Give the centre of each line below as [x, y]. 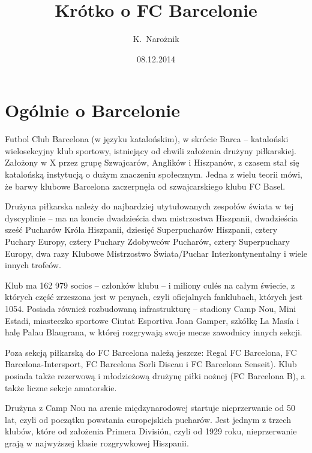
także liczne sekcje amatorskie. [61, 387]
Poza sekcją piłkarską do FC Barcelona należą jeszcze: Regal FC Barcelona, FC [151, 352]
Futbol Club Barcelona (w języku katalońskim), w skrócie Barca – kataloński [147, 139]
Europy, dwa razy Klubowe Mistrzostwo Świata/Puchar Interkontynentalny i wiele [156, 253]
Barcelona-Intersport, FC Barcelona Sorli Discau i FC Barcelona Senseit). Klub [151, 364]
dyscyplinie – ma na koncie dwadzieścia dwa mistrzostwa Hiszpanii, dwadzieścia [151, 217]
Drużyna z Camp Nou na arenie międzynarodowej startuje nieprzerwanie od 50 [150, 408]
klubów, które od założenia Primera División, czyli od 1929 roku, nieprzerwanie [151, 431]
